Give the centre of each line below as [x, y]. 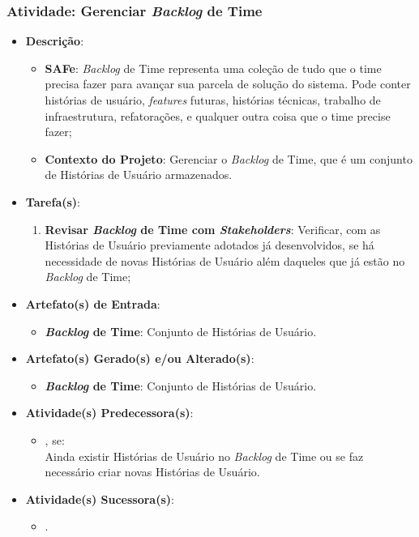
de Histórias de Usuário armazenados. [139, 175]
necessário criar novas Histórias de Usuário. [152, 472]
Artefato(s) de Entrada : [93, 303]
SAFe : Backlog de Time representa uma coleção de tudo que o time [213, 68]
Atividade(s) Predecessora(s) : [109, 413]
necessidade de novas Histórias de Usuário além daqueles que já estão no [225, 260]
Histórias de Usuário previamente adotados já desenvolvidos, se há [209, 245]
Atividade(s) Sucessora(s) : [100, 499]
